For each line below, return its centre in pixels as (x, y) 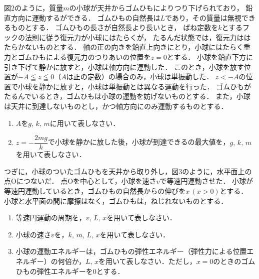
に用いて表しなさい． (85, 123)
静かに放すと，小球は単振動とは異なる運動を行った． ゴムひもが (145, 86)
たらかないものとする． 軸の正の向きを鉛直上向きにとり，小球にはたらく (124, 47)
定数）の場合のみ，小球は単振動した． (150, 77)
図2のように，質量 (34, 8)
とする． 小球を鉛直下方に (210, 56)
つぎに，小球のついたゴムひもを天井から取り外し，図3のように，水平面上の (128, 171)
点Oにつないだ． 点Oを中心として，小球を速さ (80, 181)
